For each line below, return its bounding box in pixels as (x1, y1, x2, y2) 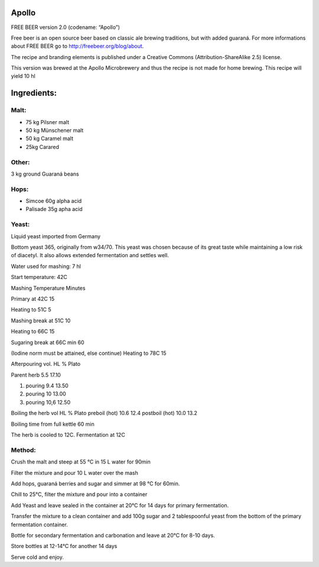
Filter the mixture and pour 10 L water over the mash (11, 469, 138, 476)
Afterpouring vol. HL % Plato (11, 361, 81, 368)
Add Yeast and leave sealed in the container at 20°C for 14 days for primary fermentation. (11, 501, 229, 508)
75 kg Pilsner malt (25, 118, 69, 125)
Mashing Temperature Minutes (11, 284, 86, 291)
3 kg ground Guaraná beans (11, 170, 79, 177)
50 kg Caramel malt (25, 135, 74, 142)
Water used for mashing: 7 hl (11, 263, 82, 270)
